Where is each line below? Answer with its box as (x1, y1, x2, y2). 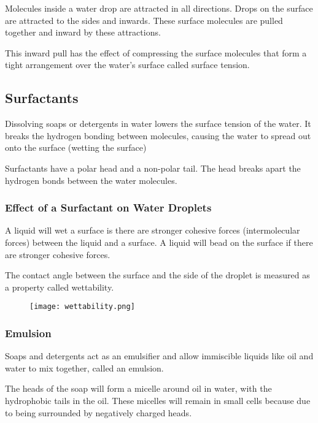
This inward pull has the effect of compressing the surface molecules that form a (5, 46, 307, 59)
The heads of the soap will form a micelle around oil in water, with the (5, 382, 272, 395)
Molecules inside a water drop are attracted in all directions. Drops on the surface (5, 2, 313, 14)
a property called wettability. (5, 280, 114, 293)
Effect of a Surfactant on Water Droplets (5, 200, 212, 215)
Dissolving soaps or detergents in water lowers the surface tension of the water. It (5, 117, 311, 130)
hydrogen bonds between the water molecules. (5, 173, 177, 186)
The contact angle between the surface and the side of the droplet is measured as (5, 269, 310, 281)
